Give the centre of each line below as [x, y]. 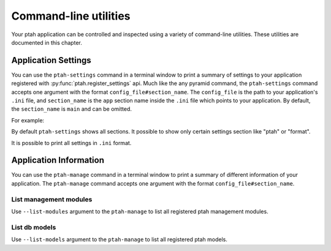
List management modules [52, 199]
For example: [28, 120]
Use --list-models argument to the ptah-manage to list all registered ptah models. [120, 239]
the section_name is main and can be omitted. [71, 109]
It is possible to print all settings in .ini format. [71, 143]
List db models [34, 227]
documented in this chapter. [47, 42]
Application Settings [51, 60]
